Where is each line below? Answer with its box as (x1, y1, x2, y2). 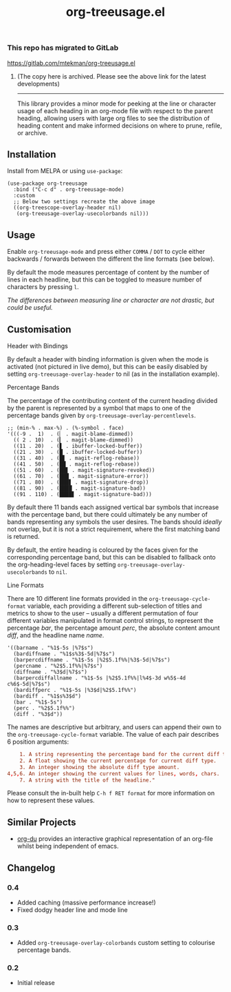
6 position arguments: (7, 737, 69, 746)
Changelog (7, 862, 56, 873)
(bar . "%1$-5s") (13, 699, 63, 706)
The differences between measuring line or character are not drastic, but (7, 296, 214, 304)
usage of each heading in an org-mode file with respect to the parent (16, 106, 213, 115)
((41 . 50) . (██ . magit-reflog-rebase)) (13, 461, 140, 468)
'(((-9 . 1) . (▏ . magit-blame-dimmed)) (7, 430, 134, 437)
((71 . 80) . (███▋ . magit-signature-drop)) (13, 479, 149, 486)
